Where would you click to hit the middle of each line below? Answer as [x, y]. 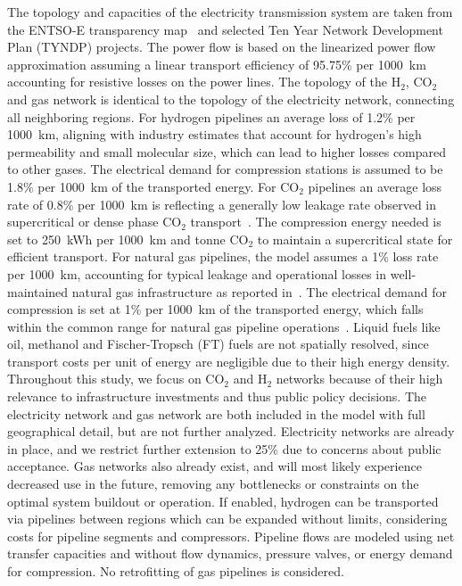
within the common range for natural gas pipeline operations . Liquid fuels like [224, 326]
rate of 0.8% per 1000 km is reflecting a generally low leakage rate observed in [222, 204]
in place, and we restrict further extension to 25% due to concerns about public [224, 448]
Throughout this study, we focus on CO [116, 379]
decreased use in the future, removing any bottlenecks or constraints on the [213, 484]
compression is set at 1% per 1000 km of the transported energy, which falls [215, 309]
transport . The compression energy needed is [316, 222]
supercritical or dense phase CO [95, 222]
